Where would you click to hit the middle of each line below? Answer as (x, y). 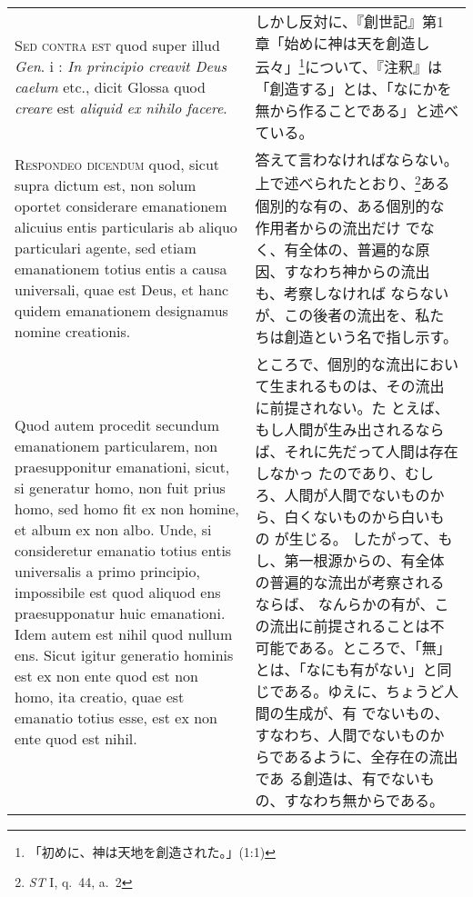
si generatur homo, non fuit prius (120, 487)
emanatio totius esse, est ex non (116, 717)
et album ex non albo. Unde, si (113, 529)
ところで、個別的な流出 (335, 364)
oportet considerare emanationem (121, 205)
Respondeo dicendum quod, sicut (117, 164)
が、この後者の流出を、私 (342, 314)
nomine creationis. (73, 331)
